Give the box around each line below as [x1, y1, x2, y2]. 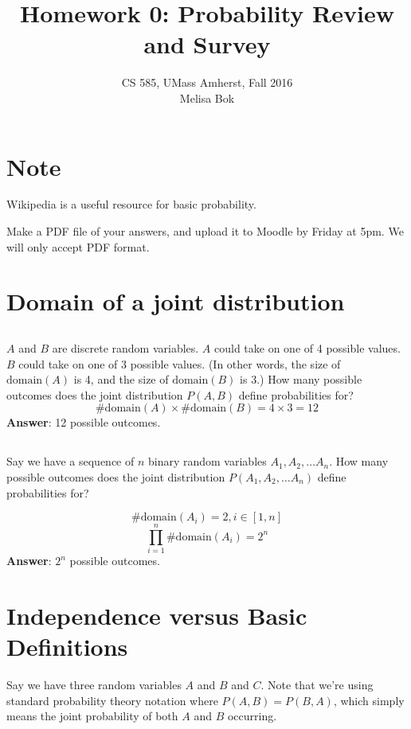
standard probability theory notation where [6, 692, 218, 708]
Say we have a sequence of [6, 453, 135, 470]
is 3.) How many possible [240, 371, 362, 388]
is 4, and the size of [73, 371, 169, 388]
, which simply [333, 692, 405, 708]
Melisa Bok [179, 89, 235, 106]
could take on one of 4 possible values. [214, 339, 401, 356]
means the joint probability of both [6, 708, 178, 724]
